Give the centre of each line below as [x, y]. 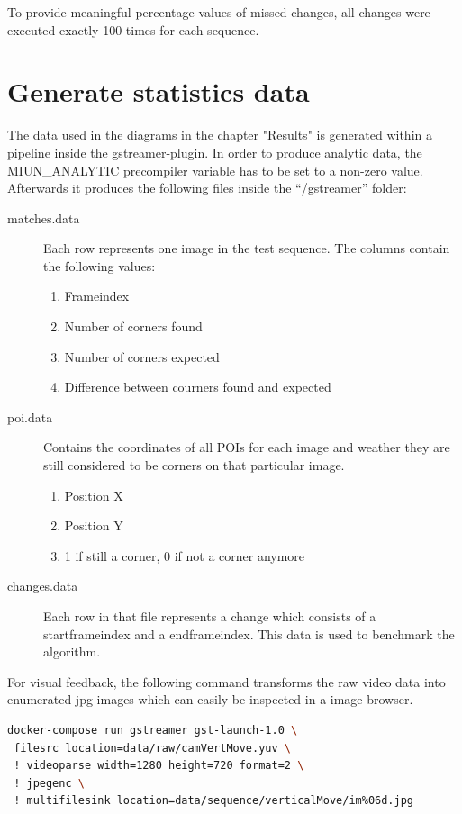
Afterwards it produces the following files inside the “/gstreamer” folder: [207, 188]
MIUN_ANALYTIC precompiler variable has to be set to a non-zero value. [215, 170]
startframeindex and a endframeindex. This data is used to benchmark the [249, 633]
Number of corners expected [142, 356]
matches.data [44, 217]
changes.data [43, 586]
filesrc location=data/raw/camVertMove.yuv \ [152, 748]
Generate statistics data [159, 91]
